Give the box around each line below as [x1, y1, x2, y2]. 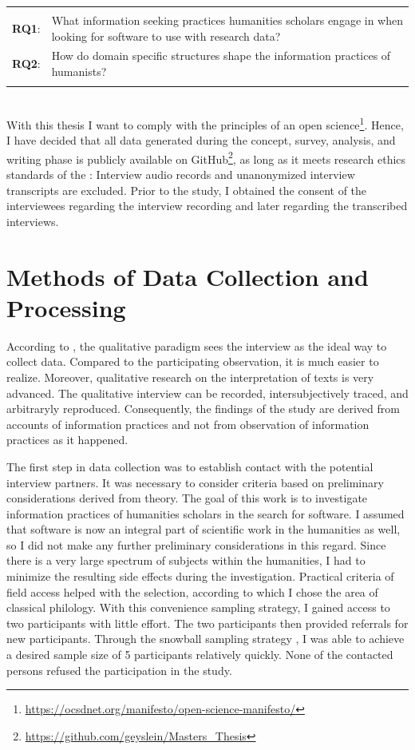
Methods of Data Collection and [6, 260, 369, 292]
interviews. [6, 212, 59, 229]
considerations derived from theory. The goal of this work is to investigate [6, 490, 368, 506]
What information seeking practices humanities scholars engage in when [51, 12, 404, 28]
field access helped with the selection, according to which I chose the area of [6, 583, 378, 600]
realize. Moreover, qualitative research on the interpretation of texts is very [6, 368, 374, 385]
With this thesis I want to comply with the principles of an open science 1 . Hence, [6, 113, 404, 133]
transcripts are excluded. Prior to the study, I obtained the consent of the [6, 181, 367, 198]
